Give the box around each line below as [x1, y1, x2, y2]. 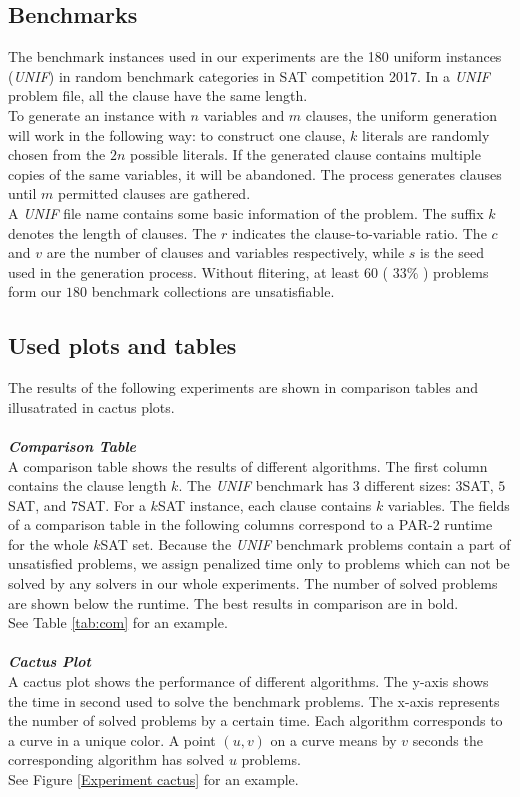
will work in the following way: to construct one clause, [8, 124, 346, 145]
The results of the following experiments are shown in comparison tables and [8, 377, 478, 398]
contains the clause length [8, 475, 167, 496]
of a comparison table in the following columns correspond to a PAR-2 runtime [8, 514, 493, 535]
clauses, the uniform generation [305, 104, 498, 125]
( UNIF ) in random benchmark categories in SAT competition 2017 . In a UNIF [8, 65, 490, 86]
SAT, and [8, 494, 67, 515]
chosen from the [8, 144, 106, 165]
